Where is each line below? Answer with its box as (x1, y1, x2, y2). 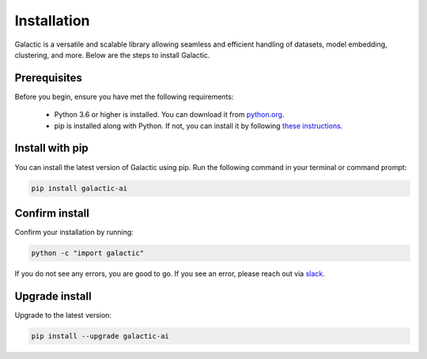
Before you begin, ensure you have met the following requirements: (14, 92, 234, 101)
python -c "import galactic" (31, 249, 145, 257)
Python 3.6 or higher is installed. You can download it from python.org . (54, 110, 285, 119)
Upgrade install (14, 289, 92, 303)
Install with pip (14, 142, 89, 155)
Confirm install (14, 206, 90, 220)
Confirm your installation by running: (14, 228, 134, 237)
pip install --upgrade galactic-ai (31, 331, 169, 340)
